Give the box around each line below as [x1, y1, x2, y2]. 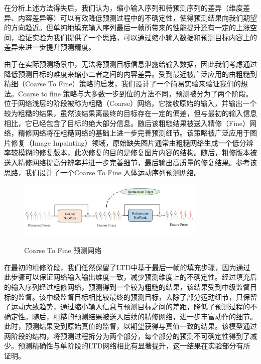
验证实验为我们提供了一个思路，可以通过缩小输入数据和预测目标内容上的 [18, 32, 257, 42]
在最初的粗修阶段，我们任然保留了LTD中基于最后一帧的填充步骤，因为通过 [4, 262, 250, 272]
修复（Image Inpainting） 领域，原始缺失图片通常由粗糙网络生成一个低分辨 [11, 137, 253, 148]
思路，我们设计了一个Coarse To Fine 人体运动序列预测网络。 [4, 167, 201, 177]
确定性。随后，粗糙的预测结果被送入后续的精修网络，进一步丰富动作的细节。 [4, 311, 257, 321]
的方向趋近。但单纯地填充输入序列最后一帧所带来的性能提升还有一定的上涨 [4, 22, 250, 33]
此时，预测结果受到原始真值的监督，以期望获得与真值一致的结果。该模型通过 [4, 321, 257, 331]
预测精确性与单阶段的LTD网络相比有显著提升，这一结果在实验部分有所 [18, 340, 250, 351]
